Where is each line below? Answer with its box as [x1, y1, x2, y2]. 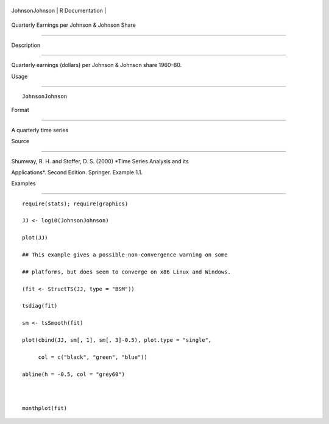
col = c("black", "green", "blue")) [38, 353, 147, 361]
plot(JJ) [22, 235, 48, 241]
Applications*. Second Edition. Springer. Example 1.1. [11, 168, 143, 176]
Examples [11, 180, 36, 187]
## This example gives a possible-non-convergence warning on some [22, 252, 228, 258]
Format [11, 107, 30, 114]
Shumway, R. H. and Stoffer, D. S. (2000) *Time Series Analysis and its [11, 157, 189, 164]
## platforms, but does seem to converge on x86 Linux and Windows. [22, 268, 231, 275]
